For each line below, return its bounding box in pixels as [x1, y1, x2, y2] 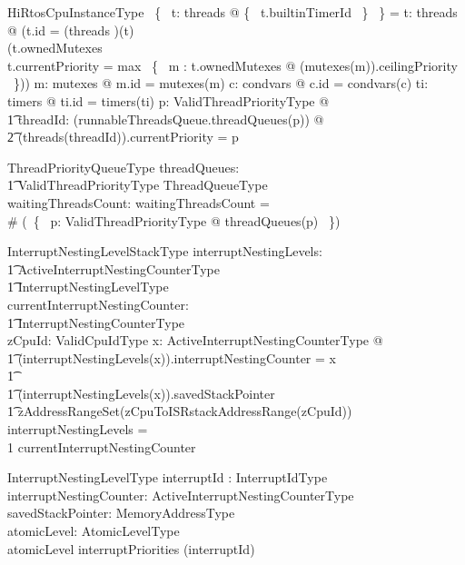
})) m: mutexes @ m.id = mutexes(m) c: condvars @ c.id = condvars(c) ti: [13, 74, 429, 93]
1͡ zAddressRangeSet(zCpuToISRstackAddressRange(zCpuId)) [7, 401, 352, 421]
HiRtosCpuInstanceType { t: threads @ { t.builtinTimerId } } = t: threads [7, 3, 458, 21]
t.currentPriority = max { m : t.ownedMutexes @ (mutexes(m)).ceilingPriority [7, 55, 458, 74]
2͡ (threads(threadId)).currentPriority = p [7, 127, 239, 146]
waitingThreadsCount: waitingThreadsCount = [7, 193, 270, 212]
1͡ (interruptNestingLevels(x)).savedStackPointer [7, 383, 275, 402]
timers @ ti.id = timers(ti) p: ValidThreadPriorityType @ [7, 91, 330, 110]
